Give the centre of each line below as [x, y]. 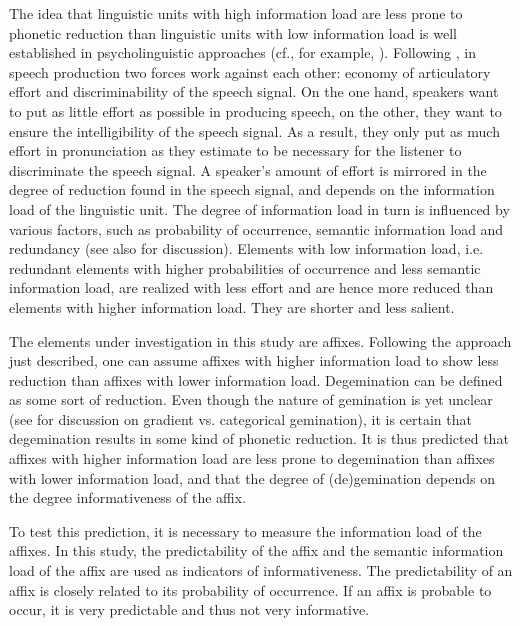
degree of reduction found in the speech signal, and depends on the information [252, 189]
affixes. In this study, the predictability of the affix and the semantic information [256, 550]
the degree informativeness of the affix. [128, 497]
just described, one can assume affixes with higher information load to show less [254, 360]
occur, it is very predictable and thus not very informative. [189, 609]
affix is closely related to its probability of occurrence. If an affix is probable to [250, 589]
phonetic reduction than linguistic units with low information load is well [233, 32]
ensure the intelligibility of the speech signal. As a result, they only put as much [254, 130]
